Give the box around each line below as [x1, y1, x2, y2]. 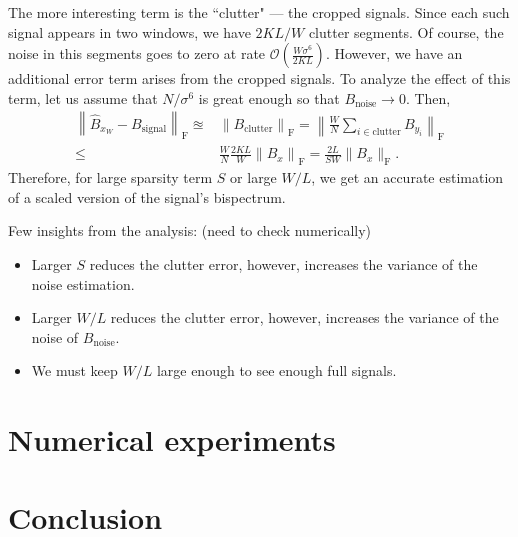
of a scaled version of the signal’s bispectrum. [8, 186, 286, 207]
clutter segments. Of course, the [308, 21, 504, 42]
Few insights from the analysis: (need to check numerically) [8, 220, 372, 241]
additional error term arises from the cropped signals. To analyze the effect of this [8, 68, 511, 89]
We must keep [31, 360, 118, 381]
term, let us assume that [8, 87, 158, 108]
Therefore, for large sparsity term [8, 167, 213, 188]
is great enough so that [198, 87, 340, 108]
